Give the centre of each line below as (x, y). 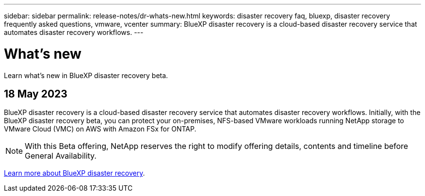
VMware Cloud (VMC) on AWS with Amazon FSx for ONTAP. (100, 129)
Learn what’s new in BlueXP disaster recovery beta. (86, 75)
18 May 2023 (36, 94)
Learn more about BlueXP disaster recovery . (74, 173)
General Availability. (61, 156)
